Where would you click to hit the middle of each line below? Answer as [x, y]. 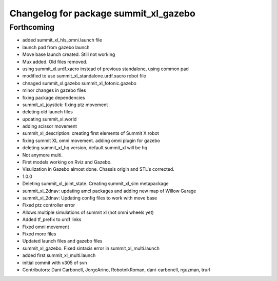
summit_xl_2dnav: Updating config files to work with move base [90, 198]
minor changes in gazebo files [54, 90]
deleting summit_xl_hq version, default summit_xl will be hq [85, 148]
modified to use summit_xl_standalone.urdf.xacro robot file [84, 76]
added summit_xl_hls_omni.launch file [62, 40]
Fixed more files [39, 234]
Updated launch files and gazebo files [62, 241]
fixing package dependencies [54, 97]
